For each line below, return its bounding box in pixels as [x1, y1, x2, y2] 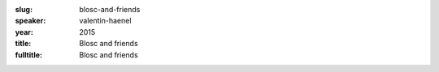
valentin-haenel [79, 16, 132, 26]
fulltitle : [15, 49, 42, 60]
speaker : [15, 16, 46, 26]
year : [15, 27, 34, 36]
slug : [15, 5, 33, 14]
